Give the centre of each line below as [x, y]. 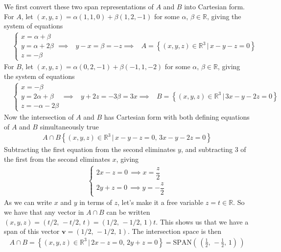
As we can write [28, 202]
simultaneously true [69, 126]
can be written [128, 212]
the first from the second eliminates [57, 159]
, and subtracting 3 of [213, 149]
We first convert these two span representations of [79, 6]
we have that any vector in [44, 212]
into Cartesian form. [214, 6]
